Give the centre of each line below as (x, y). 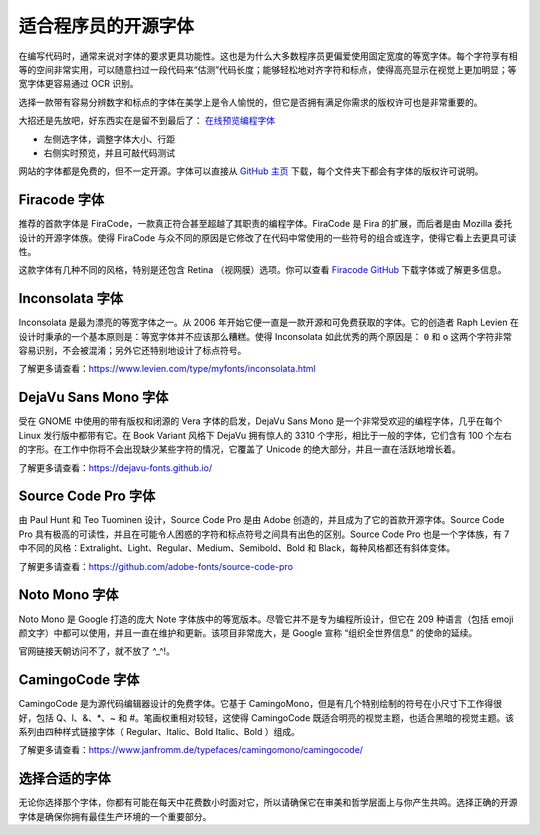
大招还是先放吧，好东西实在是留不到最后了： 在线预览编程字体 (146, 121)
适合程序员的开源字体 (106, 26)
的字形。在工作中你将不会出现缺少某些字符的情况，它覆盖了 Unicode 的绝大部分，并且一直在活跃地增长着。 (240, 449)
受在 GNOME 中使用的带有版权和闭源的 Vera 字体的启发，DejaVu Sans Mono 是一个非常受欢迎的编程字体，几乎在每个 (260, 421)
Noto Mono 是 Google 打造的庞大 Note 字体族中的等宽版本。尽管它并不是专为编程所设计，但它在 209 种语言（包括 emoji (266, 619)
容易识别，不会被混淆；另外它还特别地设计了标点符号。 (132, 351)
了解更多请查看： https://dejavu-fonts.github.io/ (115, 467)
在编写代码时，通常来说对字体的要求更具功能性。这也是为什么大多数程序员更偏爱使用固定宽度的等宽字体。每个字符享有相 (268, 56)
